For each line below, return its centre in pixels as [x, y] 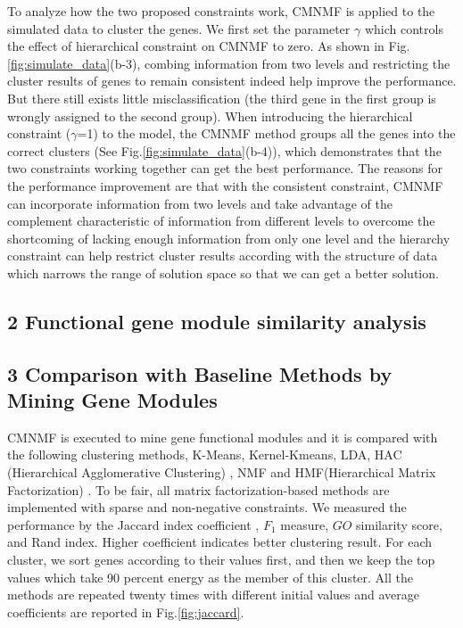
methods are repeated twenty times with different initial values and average [213, 595]
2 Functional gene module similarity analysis [217, 321]
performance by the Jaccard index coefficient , [133, 524]
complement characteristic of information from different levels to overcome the [221, 221]
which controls [404, 28]
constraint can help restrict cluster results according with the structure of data [223, 256]
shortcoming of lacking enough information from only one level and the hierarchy [229, 238]
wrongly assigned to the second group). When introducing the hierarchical [210, 116]
